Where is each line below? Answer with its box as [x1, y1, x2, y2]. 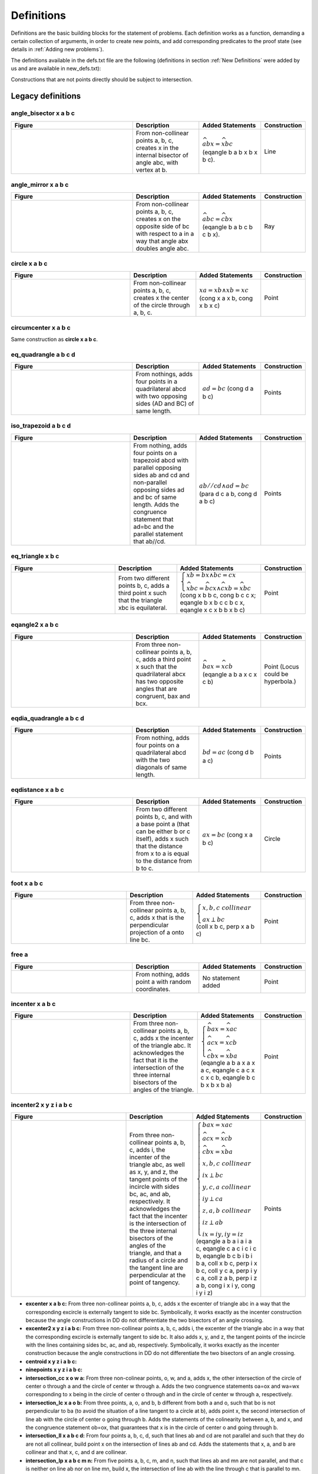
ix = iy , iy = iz [202, 1230, 244, 1238]
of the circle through [133, 301, 190, 310]
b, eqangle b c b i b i [196, 1252, 253, 1260]
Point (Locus [264, 662, 300, 670]
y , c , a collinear [202, 1183, 251, 1191]
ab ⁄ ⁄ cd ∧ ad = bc [199, 482, 250, 489]
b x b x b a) [200, 1081, 232, 1089]
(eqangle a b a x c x [202, 670, 257, 679]
